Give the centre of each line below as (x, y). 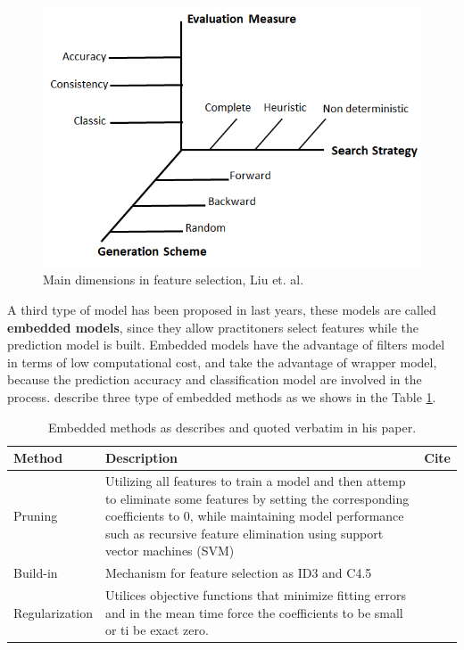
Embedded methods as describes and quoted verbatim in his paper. (232, 427)
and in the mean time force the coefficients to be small (254, 612)
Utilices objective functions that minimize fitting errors (256, 595)
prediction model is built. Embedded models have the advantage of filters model (226, 345)
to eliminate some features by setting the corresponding (257, 498)
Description (141, 458)
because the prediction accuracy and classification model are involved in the (215, 379)
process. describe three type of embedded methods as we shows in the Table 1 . (222, 397)
